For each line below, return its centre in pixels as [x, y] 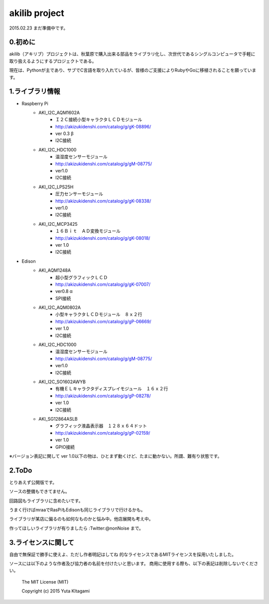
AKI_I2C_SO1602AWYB [62, 382]
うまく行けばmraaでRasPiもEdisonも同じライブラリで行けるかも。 [77, 510]
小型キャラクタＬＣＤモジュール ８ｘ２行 [99, 314]
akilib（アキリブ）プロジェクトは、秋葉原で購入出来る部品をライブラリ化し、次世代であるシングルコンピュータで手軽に [132, 54]
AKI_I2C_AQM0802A [60, 308]
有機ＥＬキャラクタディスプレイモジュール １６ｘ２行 [112, 389]
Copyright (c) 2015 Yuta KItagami [56, 591]
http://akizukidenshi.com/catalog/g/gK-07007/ [103, 284]
